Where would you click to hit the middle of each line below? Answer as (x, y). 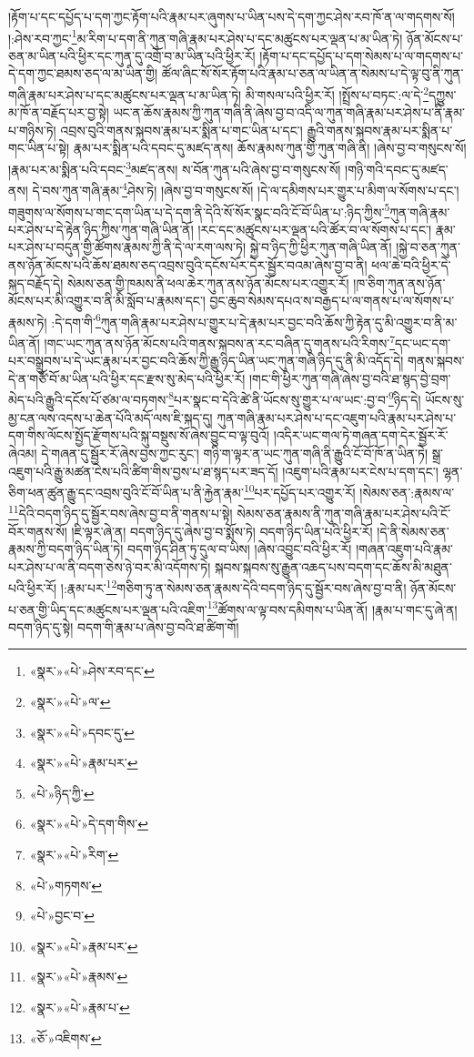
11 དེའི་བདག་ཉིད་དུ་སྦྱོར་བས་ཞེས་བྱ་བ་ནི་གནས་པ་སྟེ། (121, 512)
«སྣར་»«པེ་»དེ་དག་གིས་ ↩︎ (89, 824)
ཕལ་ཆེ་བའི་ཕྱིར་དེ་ (411, 265)
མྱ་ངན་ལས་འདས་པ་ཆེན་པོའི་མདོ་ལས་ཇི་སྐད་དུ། (111, 417)
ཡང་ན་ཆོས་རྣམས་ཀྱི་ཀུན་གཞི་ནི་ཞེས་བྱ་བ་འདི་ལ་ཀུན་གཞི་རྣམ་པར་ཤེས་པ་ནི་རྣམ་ (289, 112)
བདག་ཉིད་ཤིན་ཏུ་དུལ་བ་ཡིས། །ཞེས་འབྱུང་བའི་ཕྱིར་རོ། (239, 549)
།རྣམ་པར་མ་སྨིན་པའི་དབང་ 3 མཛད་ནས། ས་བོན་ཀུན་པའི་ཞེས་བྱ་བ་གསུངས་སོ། (175, 168)
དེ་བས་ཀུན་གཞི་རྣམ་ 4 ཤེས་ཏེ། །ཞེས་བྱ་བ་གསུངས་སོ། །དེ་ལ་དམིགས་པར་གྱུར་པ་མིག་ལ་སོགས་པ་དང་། (246, 189)
